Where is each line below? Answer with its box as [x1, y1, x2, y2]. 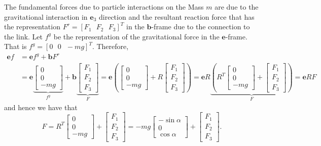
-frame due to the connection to [151, 21, 250, 32]
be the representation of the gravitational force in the [53, 31, 220, 41]
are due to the [215, 2, 259, 12]
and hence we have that [4, 102, 78, 112]
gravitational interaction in [4, 11, 88, 22]
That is [4, 41, 27, 52]
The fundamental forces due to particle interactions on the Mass [4, 2, 204, 12]
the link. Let [4, 31, 43, 41]
